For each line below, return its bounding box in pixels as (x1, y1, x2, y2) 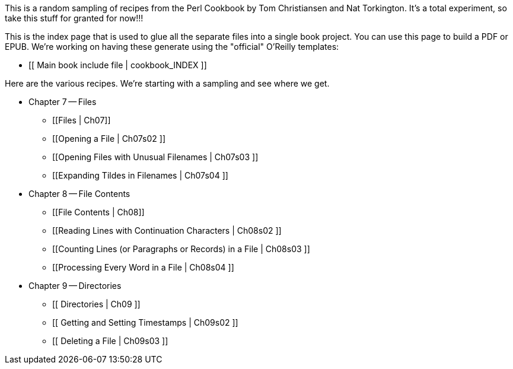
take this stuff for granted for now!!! (5, 13, 144, 23)
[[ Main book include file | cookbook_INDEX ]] (28, 60, 207, 70)
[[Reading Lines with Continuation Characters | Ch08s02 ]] (52, 225, 282, 236)
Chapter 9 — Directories (28, 281, 122, 291)
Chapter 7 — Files (28, 97, 97, 107)
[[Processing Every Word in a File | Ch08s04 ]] (52, 262, 234, 272)
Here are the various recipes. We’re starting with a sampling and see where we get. (5, 78, 330, 88)
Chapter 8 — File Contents (28, 189, 130, 199)
